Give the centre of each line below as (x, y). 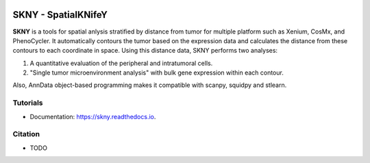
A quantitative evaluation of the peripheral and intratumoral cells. (121, 63)
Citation (26, 134)
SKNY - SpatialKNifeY (60, 15)
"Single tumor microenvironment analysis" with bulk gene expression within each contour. (157, 73)
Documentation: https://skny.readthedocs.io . (93, 116)
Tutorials (28, 103)
